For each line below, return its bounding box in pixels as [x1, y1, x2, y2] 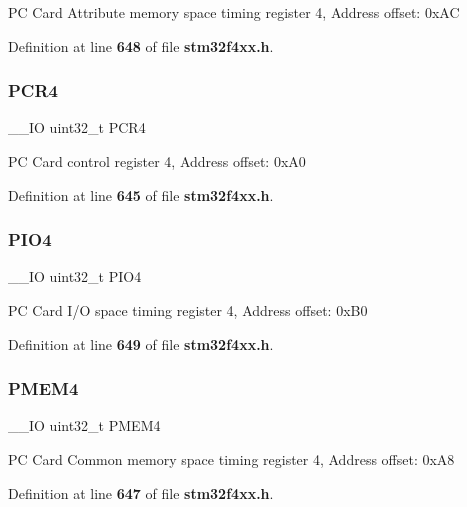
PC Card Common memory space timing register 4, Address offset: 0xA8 [8, 449, 455, 469]
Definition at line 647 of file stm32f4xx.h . [8, 482, 274, 503]
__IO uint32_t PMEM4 [8, 415, 161, 436]
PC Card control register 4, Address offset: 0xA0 [8, 151, 306, 171]
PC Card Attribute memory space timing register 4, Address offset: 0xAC [8, 2, 460, 22]
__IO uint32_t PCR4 [8, 117, 146, 138]
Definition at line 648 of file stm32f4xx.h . [8, 35, 274, 56]
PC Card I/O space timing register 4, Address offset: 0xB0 [8, 300, 368, 320]
